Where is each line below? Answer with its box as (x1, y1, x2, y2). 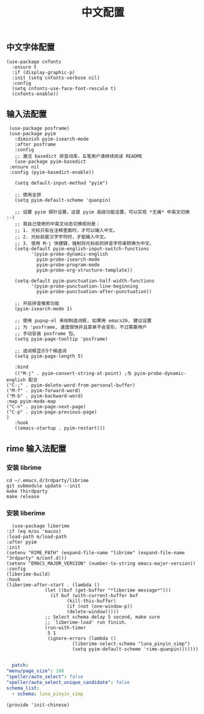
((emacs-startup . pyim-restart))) (14, 425, 105, 431)
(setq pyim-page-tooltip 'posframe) (14, 336, 108, 343)
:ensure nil (9, 164, 40, 170)
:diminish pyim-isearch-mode (14, 136, 89, 143)
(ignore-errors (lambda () (47, 636, 116, 642)
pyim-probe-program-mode (36, 262, 100, 268)
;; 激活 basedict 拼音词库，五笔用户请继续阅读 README (14, 154, 143, 160)
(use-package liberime (12, 523, 70, 529)
